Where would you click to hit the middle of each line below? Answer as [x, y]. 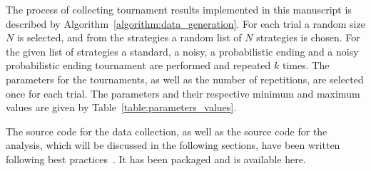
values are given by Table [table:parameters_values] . [121, 107]
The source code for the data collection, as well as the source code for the [167, 131]
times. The [306, 65]
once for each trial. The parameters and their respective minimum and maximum [183, 93]
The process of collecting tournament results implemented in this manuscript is [179, 9]
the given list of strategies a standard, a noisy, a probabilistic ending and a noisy [182, 51]
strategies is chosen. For [308, 37]
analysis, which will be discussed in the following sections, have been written [173, 145]
